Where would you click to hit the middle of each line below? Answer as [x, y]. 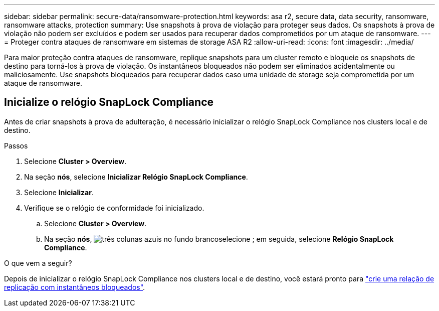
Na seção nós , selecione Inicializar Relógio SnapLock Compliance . [136, 177]
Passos [16, 145]
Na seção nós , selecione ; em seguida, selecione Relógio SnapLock [219, 239]
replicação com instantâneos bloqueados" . [75, 287]
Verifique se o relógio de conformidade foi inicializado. [114, 208]
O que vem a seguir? [38, 263]
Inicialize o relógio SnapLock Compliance [109, 102]
